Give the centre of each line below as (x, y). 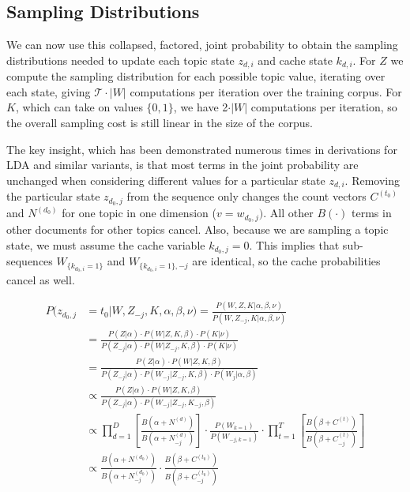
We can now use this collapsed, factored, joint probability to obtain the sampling (202, 45)
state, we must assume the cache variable (106, 244)
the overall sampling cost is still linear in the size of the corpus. (160, 123)
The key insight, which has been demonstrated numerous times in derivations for (202, 149)
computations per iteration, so (324, 107)
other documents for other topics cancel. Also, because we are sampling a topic (197, 229)
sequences (30, 261)
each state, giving (49, 91)
